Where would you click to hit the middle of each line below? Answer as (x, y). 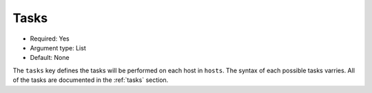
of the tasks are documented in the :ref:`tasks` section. (91, 80)
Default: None (50, 58)
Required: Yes (50, 39)
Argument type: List (58, 48)
